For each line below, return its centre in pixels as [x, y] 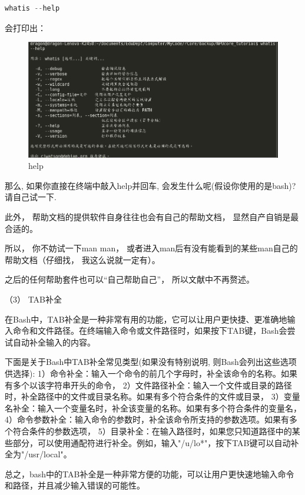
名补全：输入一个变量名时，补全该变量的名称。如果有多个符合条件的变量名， [153, 408]
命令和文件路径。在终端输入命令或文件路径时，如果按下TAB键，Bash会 [150, 330]
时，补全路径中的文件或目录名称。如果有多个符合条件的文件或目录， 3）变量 [152, 396]
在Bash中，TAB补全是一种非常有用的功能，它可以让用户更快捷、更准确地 [146, 319]
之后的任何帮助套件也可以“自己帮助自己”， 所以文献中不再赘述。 [130, 279]
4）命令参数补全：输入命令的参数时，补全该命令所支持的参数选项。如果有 [147, 419]
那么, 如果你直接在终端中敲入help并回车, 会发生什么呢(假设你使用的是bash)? [150, 185]
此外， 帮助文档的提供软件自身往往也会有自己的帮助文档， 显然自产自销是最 [152, 217]
